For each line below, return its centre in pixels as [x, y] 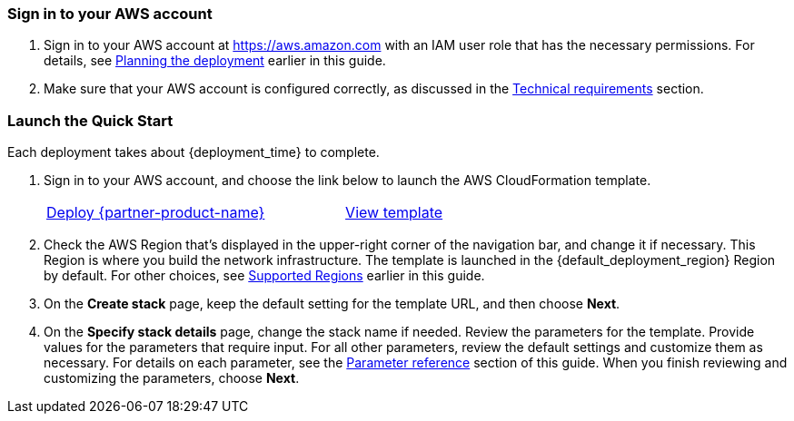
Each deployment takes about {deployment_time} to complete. [194, 152]
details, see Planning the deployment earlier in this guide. [215, 61]
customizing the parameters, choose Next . [172, 378]
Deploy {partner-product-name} [156, 213]
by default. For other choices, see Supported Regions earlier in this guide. [264, 276]
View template [394, 213]
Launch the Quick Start [90, 120]
